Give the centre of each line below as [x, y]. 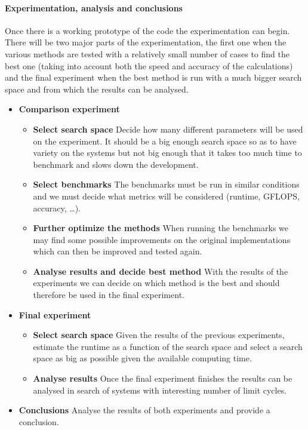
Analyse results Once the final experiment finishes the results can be [163, 378]
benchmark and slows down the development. [116, 164]
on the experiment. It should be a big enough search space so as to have [165, 141]
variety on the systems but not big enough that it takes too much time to [167, 153]
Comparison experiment [69, 109]
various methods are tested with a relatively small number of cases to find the [147, 53]
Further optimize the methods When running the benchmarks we [161, 228]
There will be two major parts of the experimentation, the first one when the [146, 42]
